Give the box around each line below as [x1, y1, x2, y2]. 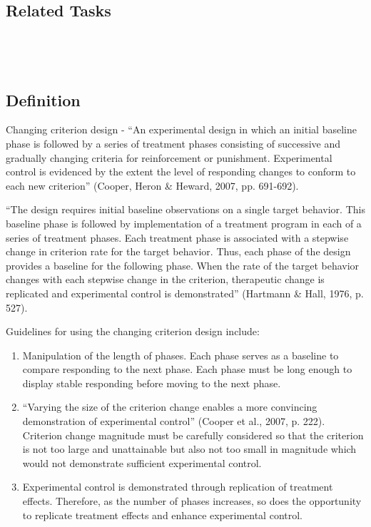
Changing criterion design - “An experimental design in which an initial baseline [6, 122, 357, 137]
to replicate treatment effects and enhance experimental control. [22, 507, 303, 522]
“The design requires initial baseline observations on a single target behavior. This [6, 202, 365, 217]
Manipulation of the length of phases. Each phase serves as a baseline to [22, 347, 339, 362]
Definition [6, 88, 81, 111]
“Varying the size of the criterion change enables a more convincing [22, 399, 317, 414]
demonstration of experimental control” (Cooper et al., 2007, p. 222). [22, 414, 325, 429]
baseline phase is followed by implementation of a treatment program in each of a [6, 215, 362, 230]
